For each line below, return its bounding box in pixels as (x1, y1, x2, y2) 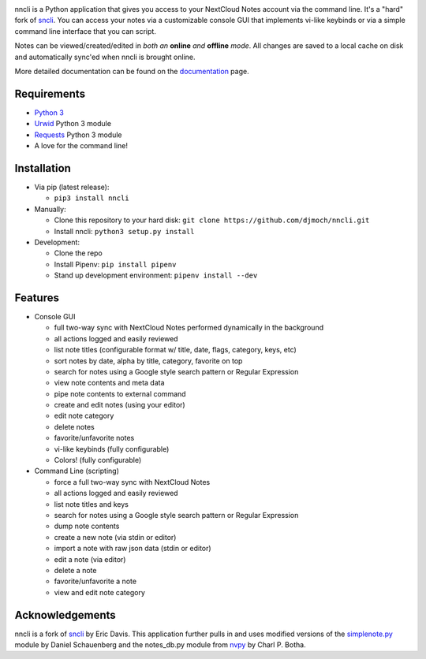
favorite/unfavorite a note (54, 576, 137, 586)
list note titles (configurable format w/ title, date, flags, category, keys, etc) (54, 345, 297, 355)
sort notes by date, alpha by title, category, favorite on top (54, 356, 243, 366)
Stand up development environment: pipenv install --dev (54, 270, 258, 280)
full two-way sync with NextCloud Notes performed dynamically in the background (54, 323, 323, 333)
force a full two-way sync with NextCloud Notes (54, 477, 211, 486)
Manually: (34, 204, 66, 214)
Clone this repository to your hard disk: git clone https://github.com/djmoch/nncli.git (54, 215, 370, 225)
